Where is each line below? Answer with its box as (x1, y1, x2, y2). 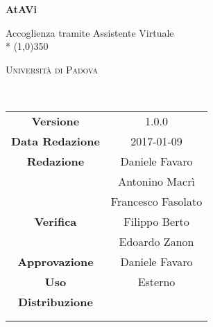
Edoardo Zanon (119, 233, 194, 249)
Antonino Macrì (118, 173, 195, 189)
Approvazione (17, 253, 94, 269)
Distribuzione (17, 293, 93, 310)
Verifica (34, 213, 77, 229)
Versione (31, 112, 80, 129)
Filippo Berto (123, 213, 189, 229)
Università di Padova (6, 62, 98, 76)
